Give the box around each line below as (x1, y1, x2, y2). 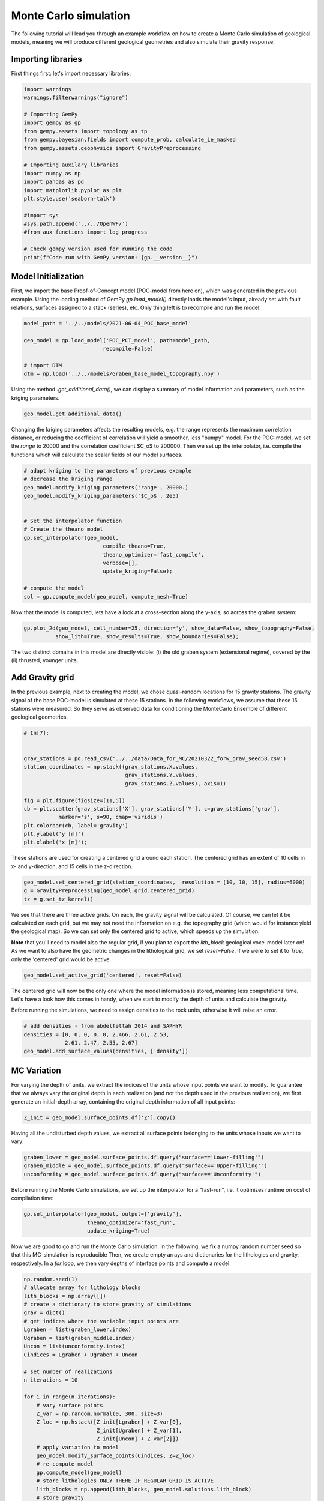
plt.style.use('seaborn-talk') (23, 195, 116, 202)
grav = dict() (23, 1309, 65, 1316)
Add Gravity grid (11, 672, 74, 683)
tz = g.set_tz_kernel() (23, 895, 94, 902)
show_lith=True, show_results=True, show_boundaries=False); (55, 633, 239, 639)
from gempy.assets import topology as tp (23, 128, 148, 134)
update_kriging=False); (103, 568, 173, 575)
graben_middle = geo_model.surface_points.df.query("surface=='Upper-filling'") (23, 1162, 268, 1169)
